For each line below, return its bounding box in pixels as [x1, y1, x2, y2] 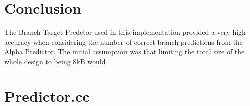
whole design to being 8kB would [4, 56, 106, 66]
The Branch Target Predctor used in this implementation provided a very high [4, 27, 246, 37]
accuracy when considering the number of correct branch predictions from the [4, 36, 243, 47]
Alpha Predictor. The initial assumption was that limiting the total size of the [4, 46, 245, 57]
